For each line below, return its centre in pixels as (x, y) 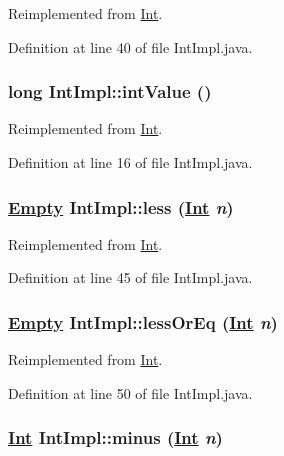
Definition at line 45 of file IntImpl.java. (130, 277)
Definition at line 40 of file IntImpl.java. (130, 46)
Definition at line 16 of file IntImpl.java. (130, 162)
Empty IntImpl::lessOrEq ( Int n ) (143, 321)
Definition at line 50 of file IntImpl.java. (130, 392)
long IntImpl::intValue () (110, 91)
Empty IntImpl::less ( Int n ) (121, 206)
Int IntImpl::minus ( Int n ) (115, 437)
